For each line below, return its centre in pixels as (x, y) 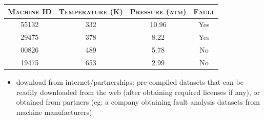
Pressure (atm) (158, 11)
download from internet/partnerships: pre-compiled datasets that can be (130, 81)
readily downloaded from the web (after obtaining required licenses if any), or (138, 92)
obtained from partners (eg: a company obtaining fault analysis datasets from (138, 102)
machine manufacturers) (54, 112)
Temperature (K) (91, 11)
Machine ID (30, 11)
